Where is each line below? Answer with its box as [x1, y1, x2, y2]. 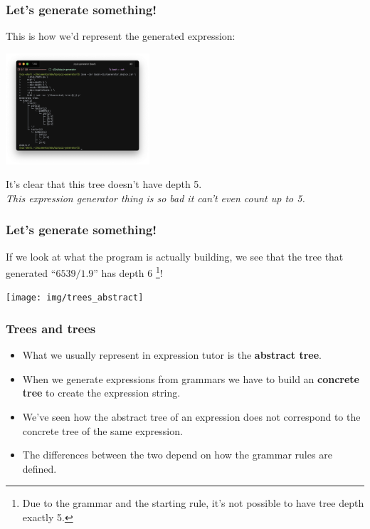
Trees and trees [6, 319, 96, 337]
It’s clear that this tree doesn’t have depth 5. [6, 177, 202, 192]
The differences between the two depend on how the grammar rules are [22, 447, 332, 462]
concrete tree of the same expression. [22, 423, 183, 438]
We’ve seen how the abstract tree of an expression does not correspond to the [22, 409, 361, 424]
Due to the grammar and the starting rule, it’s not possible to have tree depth [22, 496, 364, 510]
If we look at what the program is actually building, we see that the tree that [6, 248, 344, 263]
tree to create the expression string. [22, 385, 181, 400]
